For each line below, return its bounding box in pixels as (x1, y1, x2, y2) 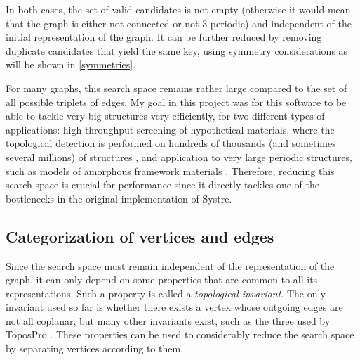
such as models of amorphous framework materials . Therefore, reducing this (6, 163, 335, 178)
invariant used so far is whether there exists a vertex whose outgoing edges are (6, 300, 343, 314)
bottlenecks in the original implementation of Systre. (6, 191, 232, 205)
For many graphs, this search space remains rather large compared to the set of (6, 80, 347, 95)
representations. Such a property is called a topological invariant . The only (6, 285, 326, 300)
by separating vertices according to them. (6, 341, 184, 356)
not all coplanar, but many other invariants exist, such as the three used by (6, 313, 331, 328)
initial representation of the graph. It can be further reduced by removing (6, 30, 322, 44)
